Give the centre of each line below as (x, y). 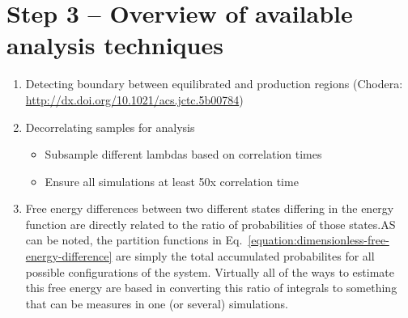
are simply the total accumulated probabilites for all (245, 256)
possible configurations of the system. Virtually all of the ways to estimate (210, 271)
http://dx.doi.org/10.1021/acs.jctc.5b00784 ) (134, 99)
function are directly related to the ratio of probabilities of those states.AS (210, 224)
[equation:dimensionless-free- (319, 240)
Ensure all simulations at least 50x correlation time (172, 181)
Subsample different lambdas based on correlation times (183, 154)
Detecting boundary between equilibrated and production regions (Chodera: (214, 84)
